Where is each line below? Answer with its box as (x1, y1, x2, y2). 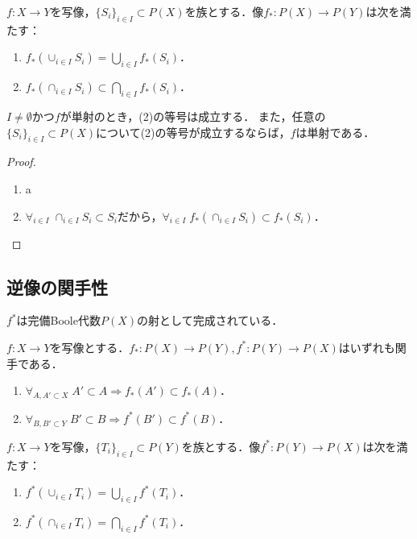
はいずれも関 (338, 338, 407, 355)
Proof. (6, 153, 36, 170)
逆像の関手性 (6, 274, 108, 299)
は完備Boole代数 (16, 312, 101, 329)
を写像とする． (50, 338, 130, 355)
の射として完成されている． (137, 312, 283, 329)
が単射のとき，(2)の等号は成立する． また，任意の (60, 107, 326, 124)
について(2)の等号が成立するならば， (96, 123, 291, 140)
